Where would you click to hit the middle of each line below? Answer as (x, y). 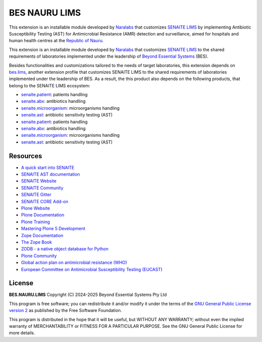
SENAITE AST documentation (50, 174)
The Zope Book (36, 242)
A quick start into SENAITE (48, 167)
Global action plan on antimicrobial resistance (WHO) (74, 262)
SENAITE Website (39, 181)
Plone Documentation (43, 215)
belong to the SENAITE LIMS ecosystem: (50, 85)
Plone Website (36, 208)
